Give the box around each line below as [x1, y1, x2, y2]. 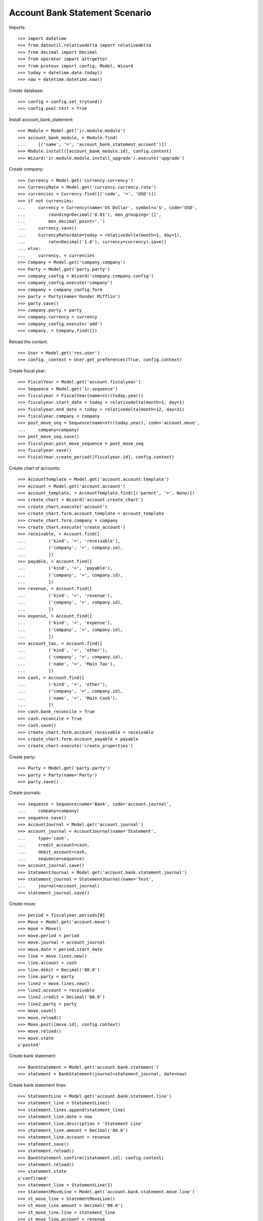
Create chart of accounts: [9, 465, 61, 471]
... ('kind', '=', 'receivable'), [18, 538, 121, 544]
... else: [18, 246, 41, 252]
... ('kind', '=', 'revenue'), [18, 592, 113, 598]
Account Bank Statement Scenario [9, 7, 151, 18]
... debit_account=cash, [18, 849, 87, 855]
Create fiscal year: [9, 368, 46, 374]
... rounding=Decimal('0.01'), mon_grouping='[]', [18, 211, 162, 217]
